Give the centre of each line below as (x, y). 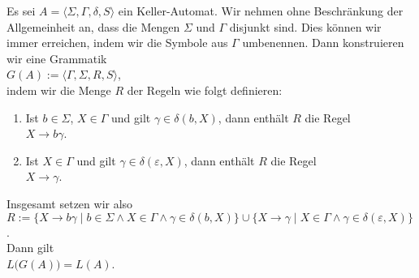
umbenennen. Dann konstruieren (323, 43)
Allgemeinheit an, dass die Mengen (93, 26)
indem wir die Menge (59, 90)
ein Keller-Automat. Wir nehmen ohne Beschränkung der (261, 11)
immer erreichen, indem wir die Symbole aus (117, 43)
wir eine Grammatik (57, 58)
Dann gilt (30, 248)
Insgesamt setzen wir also (70, 203)
